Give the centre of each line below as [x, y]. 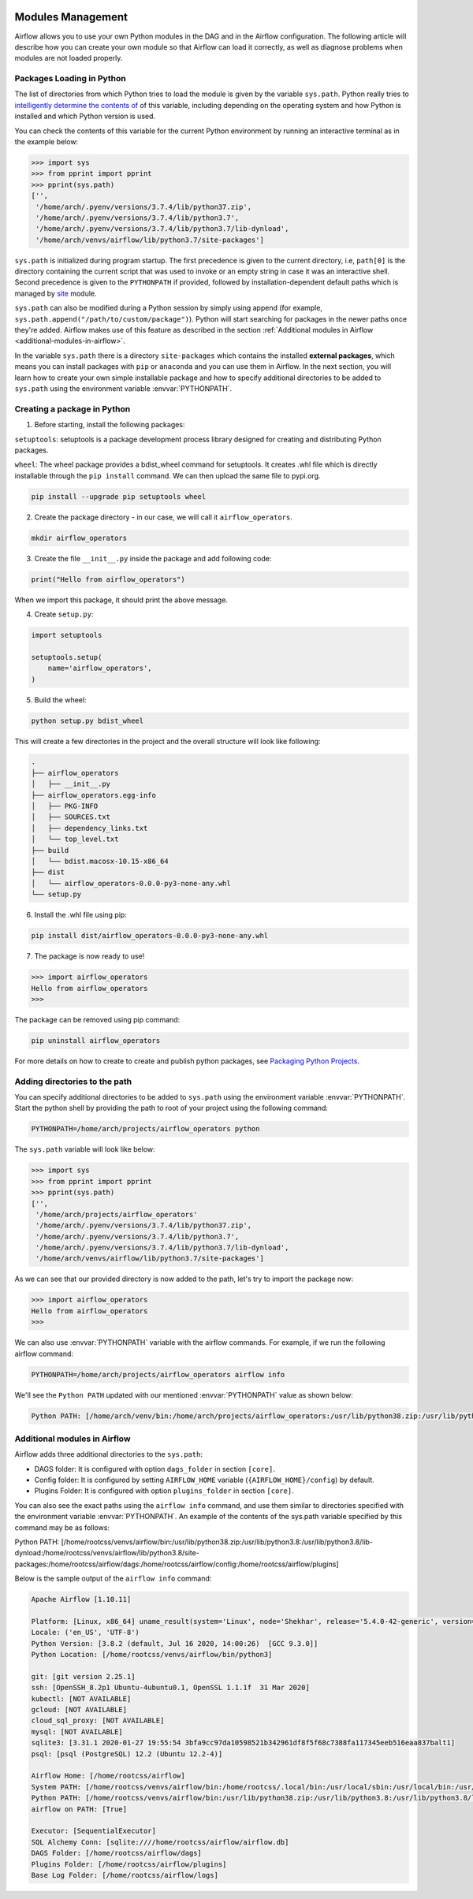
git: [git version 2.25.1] [83, 1676]
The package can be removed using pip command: [97, 1019]
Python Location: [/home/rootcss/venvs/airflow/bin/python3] [152, 1655]
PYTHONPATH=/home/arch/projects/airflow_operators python [145, 1129]
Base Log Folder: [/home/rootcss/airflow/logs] [125, 1875]
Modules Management [71, 17]
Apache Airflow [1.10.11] [81, 1599]
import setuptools [67, 635]
